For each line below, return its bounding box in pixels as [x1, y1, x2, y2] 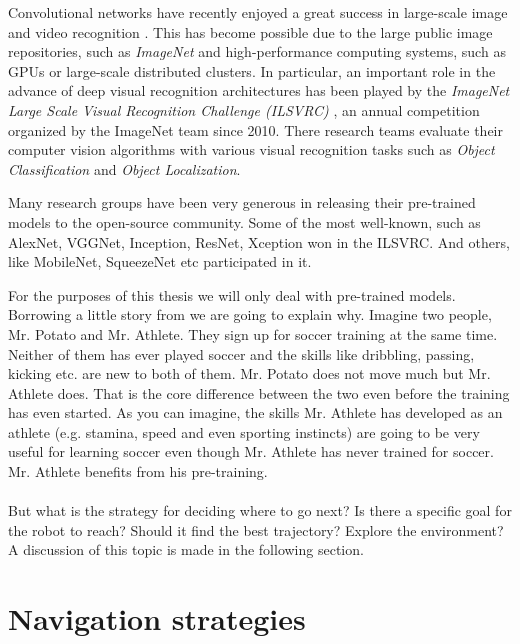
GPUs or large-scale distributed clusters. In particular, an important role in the [8, 60, 496, 81]
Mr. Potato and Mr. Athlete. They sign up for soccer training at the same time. [8, 323, 498, 344]
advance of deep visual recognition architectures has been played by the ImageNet [8, 80, 510, 101]
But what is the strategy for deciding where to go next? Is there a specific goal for [8, 500, 512, 521]
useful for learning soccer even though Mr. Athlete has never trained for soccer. [8, 441, 494, 462]
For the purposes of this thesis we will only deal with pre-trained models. [8, 284, 456, 305]
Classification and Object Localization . [8, 158, 241, 179]
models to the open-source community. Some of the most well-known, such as [8, 211, 481, 232]
